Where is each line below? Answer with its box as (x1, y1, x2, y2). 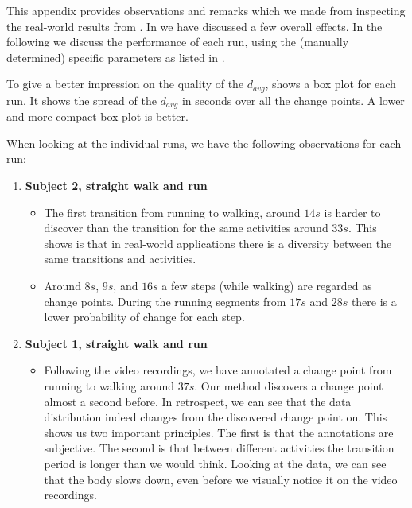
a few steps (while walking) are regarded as (161, 277, 372, 294)
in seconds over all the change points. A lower (181, 91, 405, 108)
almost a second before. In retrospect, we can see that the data (44, 393, 352, 409)
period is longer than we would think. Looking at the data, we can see (44, 455, 387, 471)
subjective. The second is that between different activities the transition (44, 440, 395, 456)
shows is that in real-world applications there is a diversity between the (44, 235, 392, 251)
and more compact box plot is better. (6, 108, 189, 125)
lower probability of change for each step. (44, 308, 245, 325)
